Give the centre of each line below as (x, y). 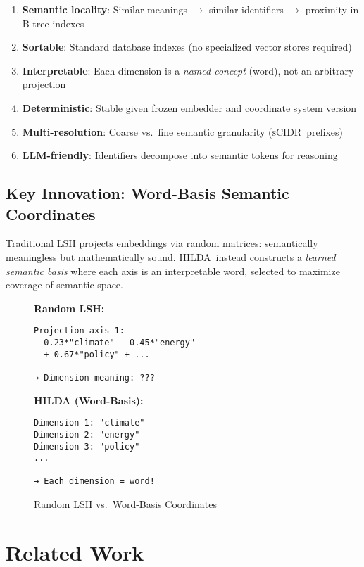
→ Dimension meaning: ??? (94, 377)
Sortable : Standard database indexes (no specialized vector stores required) (187, 47)
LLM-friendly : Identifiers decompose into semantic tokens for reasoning (180, 155)
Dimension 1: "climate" (89, 423)
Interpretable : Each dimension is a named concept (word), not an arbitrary (188, 70)
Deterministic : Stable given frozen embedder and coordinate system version (189, 107)
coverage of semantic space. (64, 285)
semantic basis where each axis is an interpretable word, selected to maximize (173, 270)
